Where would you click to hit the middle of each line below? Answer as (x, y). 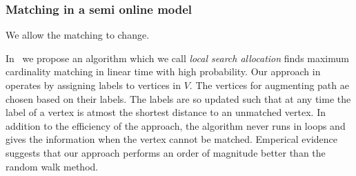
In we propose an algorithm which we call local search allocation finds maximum (177, 58)
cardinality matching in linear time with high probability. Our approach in (163, 71)
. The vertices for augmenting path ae (269, 85)
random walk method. (52, 166)
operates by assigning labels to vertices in (93, 85)
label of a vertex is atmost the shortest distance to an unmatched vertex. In (166, 112)
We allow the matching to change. (78, 35)
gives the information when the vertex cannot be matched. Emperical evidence (172, 139)
